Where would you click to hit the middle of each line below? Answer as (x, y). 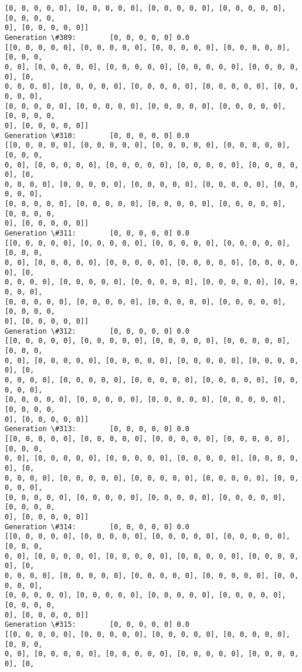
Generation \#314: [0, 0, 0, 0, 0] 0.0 (97, 527)
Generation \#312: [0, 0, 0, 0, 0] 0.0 (97, 331)
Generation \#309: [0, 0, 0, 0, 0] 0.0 (97, 37)
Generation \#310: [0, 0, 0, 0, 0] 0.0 (97, 135)
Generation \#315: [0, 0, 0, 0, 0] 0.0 (97, 625)
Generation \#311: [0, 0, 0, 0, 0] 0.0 (97, 233)
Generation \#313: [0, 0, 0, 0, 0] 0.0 (97, 429)
